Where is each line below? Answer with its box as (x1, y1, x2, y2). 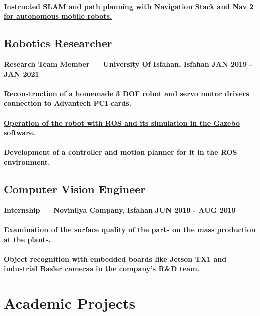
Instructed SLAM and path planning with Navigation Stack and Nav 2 (4, 1, 254, 11)
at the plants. (4, 234, 51, 244)
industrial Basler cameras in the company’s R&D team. (4, 263, 200, 274)
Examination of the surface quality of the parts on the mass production (4, 224, 256, 234)
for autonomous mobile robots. (4, 11, 112, 21)
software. (4, 127, 35, 138)
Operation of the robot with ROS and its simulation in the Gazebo (4, 117, 240, 128)
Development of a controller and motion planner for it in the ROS (4, 147, 237, 157)
